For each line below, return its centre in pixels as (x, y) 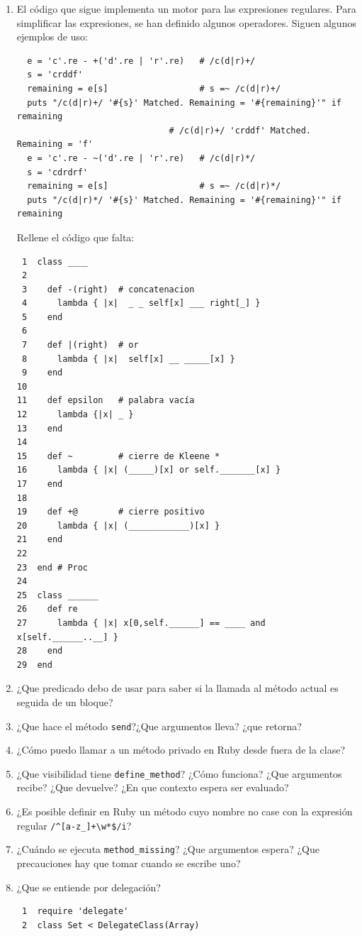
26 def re (47, 609)
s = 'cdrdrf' (58, 172)
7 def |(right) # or (80, 345)
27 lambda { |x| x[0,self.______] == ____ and (141, 623)
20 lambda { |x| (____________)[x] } (118, 525)
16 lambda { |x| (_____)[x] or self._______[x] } (149, 470)
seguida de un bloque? (65, 701)
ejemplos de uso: (52, 37)
